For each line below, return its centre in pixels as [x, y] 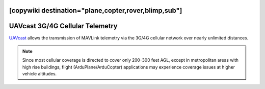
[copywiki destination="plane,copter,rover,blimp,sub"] [96, 10]
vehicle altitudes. [40, 74]
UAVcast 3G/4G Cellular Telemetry [63, 26]
